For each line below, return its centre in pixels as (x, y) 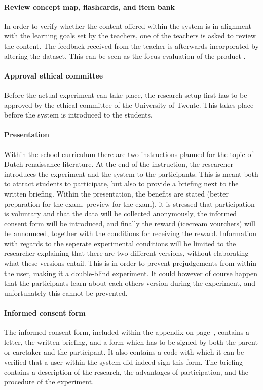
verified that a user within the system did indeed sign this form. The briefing (124, 362)
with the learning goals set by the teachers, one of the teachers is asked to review (130, 36)
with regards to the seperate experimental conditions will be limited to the (120, 243)
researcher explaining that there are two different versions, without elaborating (126, 253)
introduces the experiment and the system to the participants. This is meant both (131, 173)
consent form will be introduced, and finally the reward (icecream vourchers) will (130, 223)
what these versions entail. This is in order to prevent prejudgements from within (130, 263)
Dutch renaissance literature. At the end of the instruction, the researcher (119, 164)
